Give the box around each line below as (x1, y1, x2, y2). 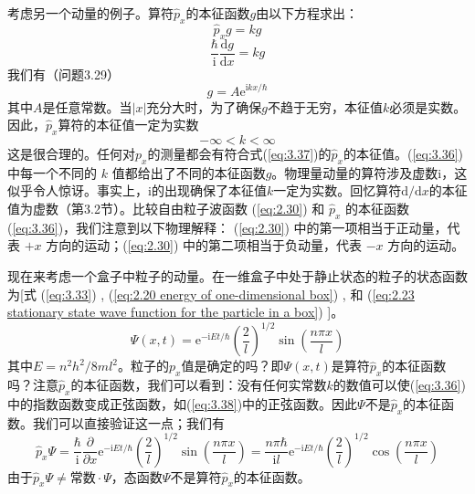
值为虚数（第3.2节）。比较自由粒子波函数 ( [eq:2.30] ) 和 (7, 198, 325, 217)
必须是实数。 (389, 97, 467, 116)
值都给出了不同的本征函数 (111, 163, 266, 182)
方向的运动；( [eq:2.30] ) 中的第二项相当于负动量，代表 (46, 236, 362, 255)
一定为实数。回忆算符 (273, 181, 402, 200)
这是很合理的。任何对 (7, 143, 135, 163)
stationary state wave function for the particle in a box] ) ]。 (7, 302, 344, 321)
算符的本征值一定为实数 (58, 115, 199, 134)
